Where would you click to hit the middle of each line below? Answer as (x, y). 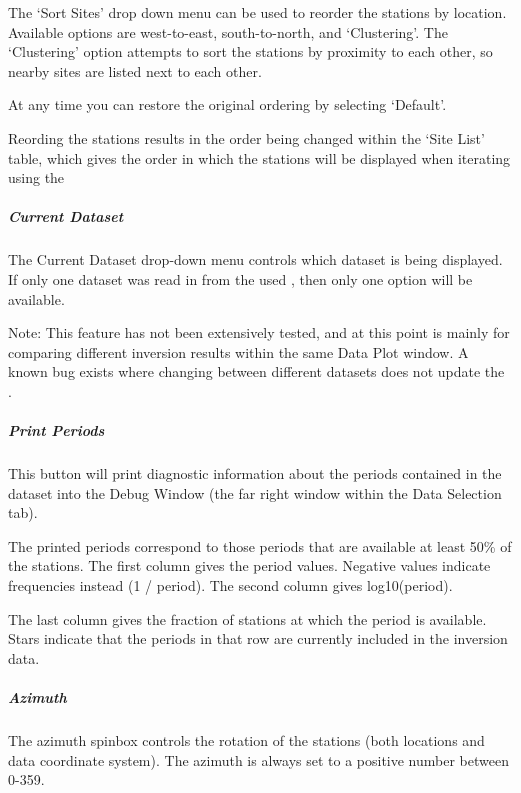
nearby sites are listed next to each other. (135, 70)
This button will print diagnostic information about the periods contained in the (255, 473)
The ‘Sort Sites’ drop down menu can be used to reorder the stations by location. (257, 12)
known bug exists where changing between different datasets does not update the (256, 371)
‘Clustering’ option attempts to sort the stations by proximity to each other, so (250, 51)
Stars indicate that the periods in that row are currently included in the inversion (258, 638)
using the (36, 177)
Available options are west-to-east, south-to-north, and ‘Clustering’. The (228, 31)
